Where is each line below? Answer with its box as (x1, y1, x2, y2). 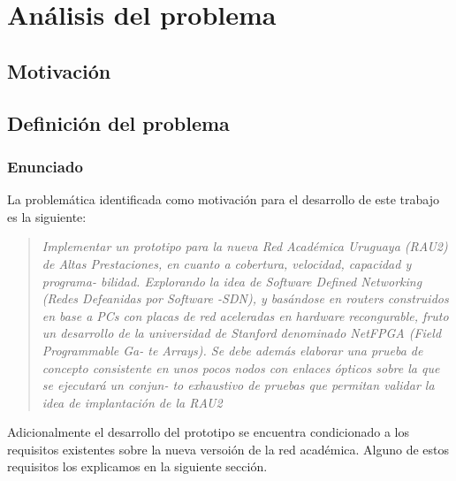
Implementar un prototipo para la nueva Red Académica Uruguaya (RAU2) (42, 237, 448, 256)
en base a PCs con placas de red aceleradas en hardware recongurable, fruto (42, 306, 449, 324)
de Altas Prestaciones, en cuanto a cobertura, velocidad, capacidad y (42, 254, 412, 272)
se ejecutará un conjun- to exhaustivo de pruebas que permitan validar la (42, 376, 435, 394)
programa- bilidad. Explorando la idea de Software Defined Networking (42, 271, 422, 290)
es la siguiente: (7, 207, 87, 225)
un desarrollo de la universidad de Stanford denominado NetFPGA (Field (42, 324, 442, 342)
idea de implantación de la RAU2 (42, 393, 223, 411)
